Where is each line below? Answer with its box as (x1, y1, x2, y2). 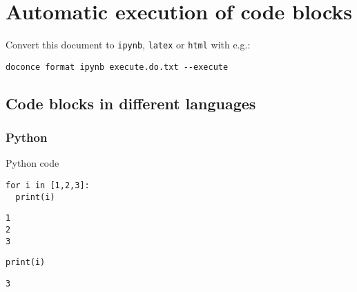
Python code (6, 156, 59, 170)
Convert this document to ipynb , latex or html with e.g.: (6, 37, 251, 52)
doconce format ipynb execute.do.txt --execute (6, 62, 229, 72)
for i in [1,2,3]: (6, 181, 90, 191)
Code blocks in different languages (6, 92, 256, 113)
